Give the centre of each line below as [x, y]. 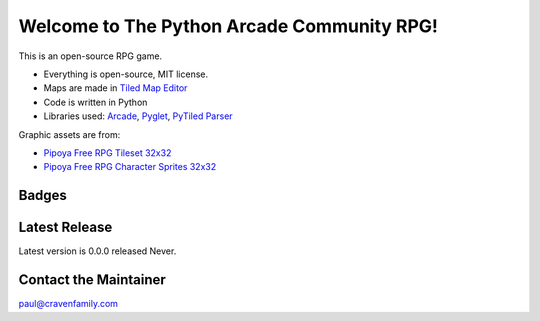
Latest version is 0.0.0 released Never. [97, 251]
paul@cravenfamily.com [68, 304]
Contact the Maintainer [92, 280]
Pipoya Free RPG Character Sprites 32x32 [130, 167]
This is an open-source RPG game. [90, 56]
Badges [42, 195]
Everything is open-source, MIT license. [126, 74]
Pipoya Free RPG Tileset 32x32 [107, 152]
